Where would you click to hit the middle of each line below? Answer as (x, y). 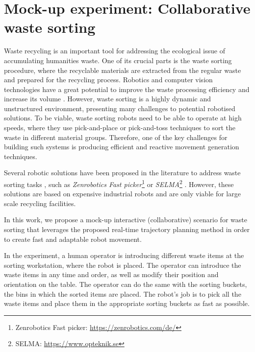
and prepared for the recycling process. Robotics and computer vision (108, 80)
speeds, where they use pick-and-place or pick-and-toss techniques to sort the (120, 128)
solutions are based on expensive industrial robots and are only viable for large (122, 194)
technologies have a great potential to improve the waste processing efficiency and (127, 89)
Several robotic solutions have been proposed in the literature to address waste (122, 173)
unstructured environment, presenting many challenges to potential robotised (120, 108)
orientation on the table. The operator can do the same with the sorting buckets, (126, 284)
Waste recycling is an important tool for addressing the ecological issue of (115, 51)
